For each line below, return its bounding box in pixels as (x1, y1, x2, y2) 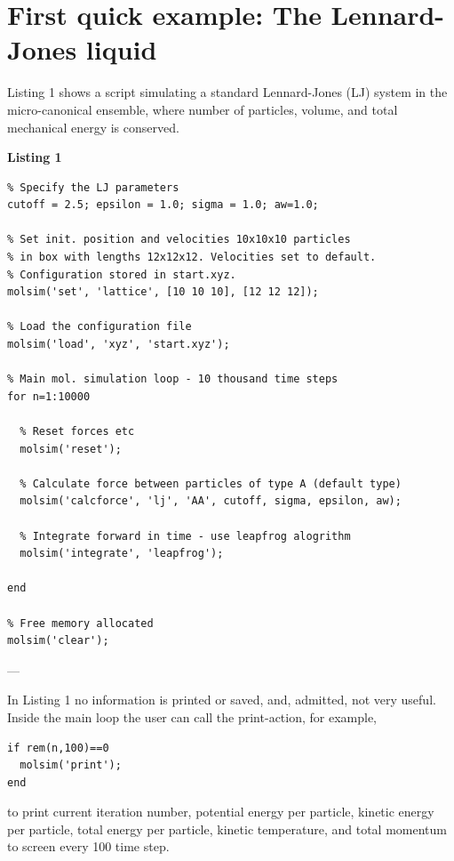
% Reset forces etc (20, 425, 135, 438)
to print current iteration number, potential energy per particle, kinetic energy (7, 802, 434, 821)
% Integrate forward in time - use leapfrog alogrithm (20, 529, 351, 543)
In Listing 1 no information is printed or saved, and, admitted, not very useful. (7, 690, 436, 709)
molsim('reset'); (20, 442, 122, 455)
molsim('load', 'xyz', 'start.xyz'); (7, 338, 230, 351)
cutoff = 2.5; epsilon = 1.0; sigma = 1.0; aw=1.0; (7, 198, 319, 212)
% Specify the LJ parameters (7, 181, 179, 194)
